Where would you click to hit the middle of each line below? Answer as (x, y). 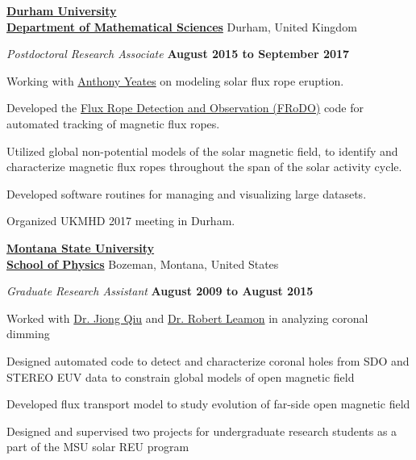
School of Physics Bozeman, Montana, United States (143, 263)
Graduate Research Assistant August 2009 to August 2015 (160, 291)
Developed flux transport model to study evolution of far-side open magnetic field (208, 404)
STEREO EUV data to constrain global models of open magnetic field (181, 376)
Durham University (62, 10)
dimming (28, 334)
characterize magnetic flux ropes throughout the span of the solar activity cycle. (204, 167)
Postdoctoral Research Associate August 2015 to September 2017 (178, 54)
